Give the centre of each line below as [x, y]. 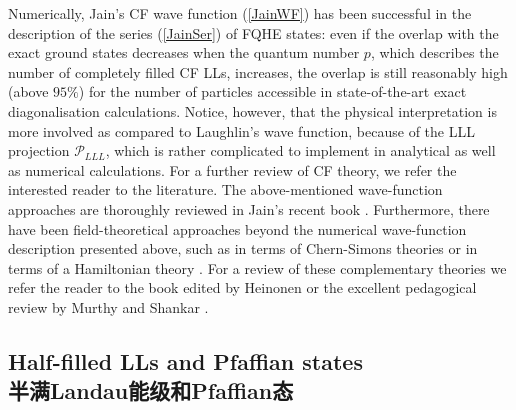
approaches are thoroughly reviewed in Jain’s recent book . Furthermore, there [249, 208]
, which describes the [434, 52]
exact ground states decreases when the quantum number [184, 52]
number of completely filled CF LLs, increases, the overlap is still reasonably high [258, 71]
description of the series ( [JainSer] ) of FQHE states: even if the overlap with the [253, 32]
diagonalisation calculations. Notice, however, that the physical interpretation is [252, 110]
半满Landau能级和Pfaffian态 [151, 390]
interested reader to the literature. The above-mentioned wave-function [225, 189]
